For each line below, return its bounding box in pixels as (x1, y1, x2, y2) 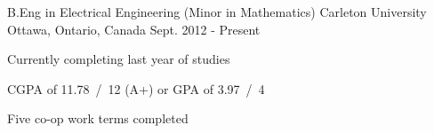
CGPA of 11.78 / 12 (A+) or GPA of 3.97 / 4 (7, 79, 265, 98)
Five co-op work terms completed (7, 109, 189, 128)
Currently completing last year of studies (7, 50, 230, 68)
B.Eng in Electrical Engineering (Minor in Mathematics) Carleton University (7, 3, 427, 20)
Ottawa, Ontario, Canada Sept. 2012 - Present (7, 20, 261, 38)
